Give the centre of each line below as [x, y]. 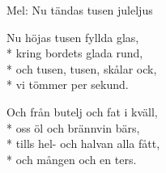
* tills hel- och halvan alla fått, [83, 143]
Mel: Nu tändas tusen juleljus [80, 10]
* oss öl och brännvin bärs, [73, 127]
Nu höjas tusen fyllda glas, [73, 37]
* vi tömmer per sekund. [68, 84]
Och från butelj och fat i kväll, [82, 111]
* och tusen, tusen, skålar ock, [82, 68]
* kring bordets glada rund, [75, 53]
